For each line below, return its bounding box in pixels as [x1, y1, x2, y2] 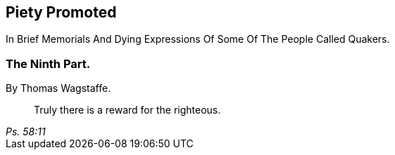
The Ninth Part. [6, 56, 91, 71]
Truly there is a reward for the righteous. [34, 104, 221, 116]
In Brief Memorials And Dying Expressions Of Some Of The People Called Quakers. [6, 33, 390, 46]
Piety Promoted [6, 4, 117, 21]
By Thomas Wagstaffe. [6, 82, 111, 95]
